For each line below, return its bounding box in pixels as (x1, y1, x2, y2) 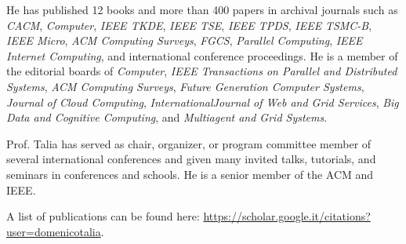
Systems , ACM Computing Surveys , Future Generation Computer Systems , (6, 78, 364, 94)
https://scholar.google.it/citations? (203, 208, 371, 224)
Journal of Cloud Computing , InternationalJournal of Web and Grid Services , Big (6, 93, 399, 110)
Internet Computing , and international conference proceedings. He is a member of (6, 47, 398, 64)
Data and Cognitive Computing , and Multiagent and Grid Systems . (6, 109, 328, 126)
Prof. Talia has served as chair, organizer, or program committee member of (6, 135, 372, 151)
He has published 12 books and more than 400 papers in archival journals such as (6, 2, 398, 17)
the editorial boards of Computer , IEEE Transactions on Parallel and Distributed (6, 63, 397, 79)
